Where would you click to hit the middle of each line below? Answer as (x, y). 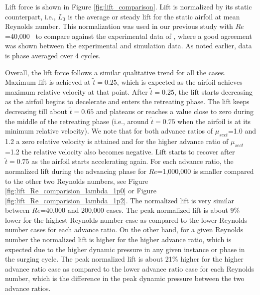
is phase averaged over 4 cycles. (53, 55)
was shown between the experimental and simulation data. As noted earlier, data (129, 46)
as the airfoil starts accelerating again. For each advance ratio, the (132, 161)
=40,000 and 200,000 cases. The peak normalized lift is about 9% (140, 210)
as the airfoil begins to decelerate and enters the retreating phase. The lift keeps (127, 101)
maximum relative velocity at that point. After (76, 91)
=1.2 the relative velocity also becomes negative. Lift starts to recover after (120, 151)
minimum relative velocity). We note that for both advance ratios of (109, 131)
